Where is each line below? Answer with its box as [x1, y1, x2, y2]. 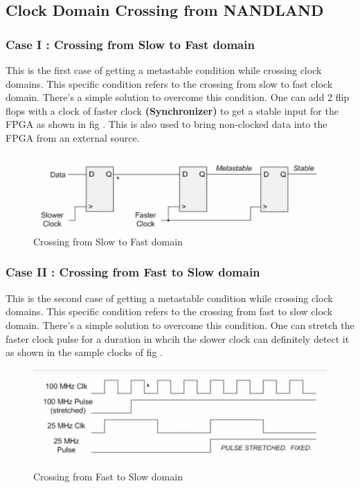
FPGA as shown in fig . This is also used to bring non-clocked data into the [6, 117, 327, 131]
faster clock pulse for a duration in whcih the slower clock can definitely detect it [6, 331, 350, 346]
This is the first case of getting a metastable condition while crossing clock [6, 63, 322, 77]
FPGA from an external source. [6, 130, 140, 144]
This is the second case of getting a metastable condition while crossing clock [6, 290, 333, 305]
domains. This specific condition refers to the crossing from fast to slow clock [6, 304, 333, 319]
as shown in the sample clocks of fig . [6, 345, 163, 359]
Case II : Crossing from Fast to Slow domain [6, 263, 260, 281]
